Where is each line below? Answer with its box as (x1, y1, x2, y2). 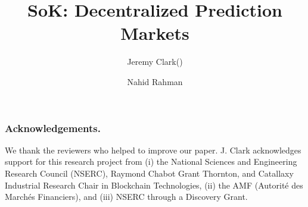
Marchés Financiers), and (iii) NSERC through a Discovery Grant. (5, 190, 248, 203)
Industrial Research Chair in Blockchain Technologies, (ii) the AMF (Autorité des (5, 178, 303, 191)
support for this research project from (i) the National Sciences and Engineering (5, 155, 297, 168)
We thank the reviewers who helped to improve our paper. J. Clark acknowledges (5, 143, 301, 156)
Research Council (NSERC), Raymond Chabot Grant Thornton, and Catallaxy (5, 167, 294, 179)
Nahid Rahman (127, 75, 183, 87)
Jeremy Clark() (127, 55, 183, 68)
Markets (120, 21, 189, 45)
